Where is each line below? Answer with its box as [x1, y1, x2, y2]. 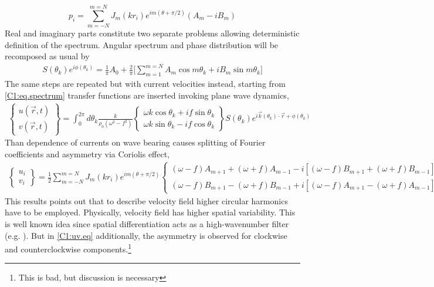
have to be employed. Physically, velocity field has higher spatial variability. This [5, 206, 296, 218]
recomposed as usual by [5, 50, 90, 62]
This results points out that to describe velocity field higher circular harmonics [5, 194, 288, 207]
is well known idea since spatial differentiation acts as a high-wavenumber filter [5, 217, 289, 229]
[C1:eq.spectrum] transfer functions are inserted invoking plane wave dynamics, [5, 89, 289, 101]
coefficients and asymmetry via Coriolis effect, [5, 147, 170, 160]
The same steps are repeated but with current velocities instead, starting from [5, 77, 286, 90]
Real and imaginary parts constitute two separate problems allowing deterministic [5, 27, 300, 39]
